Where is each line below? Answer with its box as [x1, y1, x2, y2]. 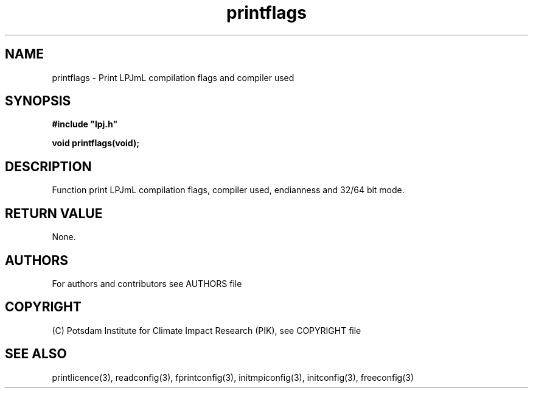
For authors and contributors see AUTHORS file [52, 278, 242, 289]
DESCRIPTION [5, 158, 92, 174]
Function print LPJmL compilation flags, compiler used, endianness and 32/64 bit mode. [52, 185, 405, 196]
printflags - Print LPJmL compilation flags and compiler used [52, 72, 294, 83]
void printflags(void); [52, 138, 139, 149]
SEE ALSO [5, 346, 67, 362]
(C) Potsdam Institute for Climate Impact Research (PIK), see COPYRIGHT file [52, 325, 361, 336]
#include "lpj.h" [52, 119, 118, 130]
